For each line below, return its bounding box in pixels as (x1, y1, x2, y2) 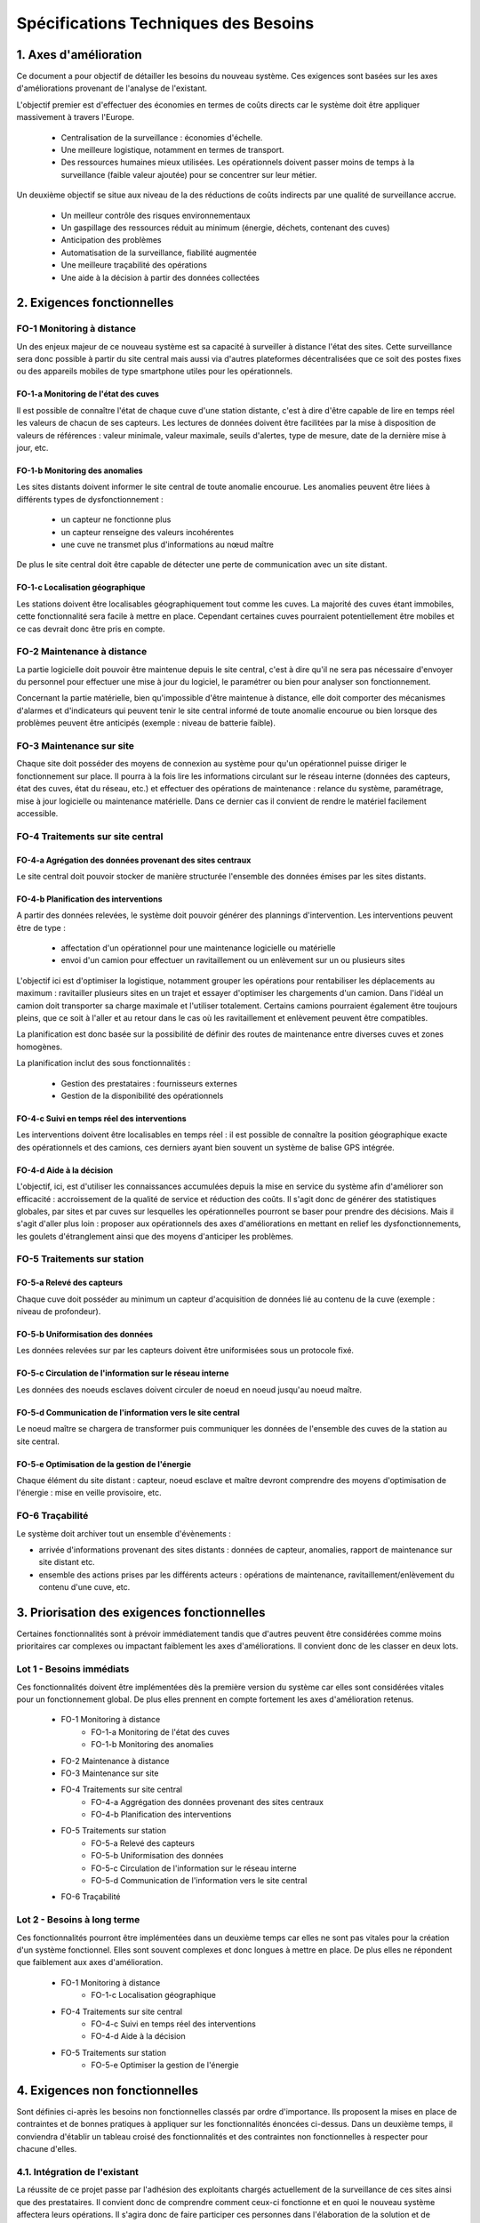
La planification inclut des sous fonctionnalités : (16, 1058, 191, 1069)
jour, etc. (16, 443, 49, 453)
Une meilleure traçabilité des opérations (60, 260, 208, 270)
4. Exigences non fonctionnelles (16, 2083, 199, 2098)
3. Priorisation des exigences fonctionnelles (16, 1605, 266, 1620)
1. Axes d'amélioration (16, 47, 142, 62)
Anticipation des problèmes (60, 235, 162, 245)
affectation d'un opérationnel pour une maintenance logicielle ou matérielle (60, 943, 336, 953)
